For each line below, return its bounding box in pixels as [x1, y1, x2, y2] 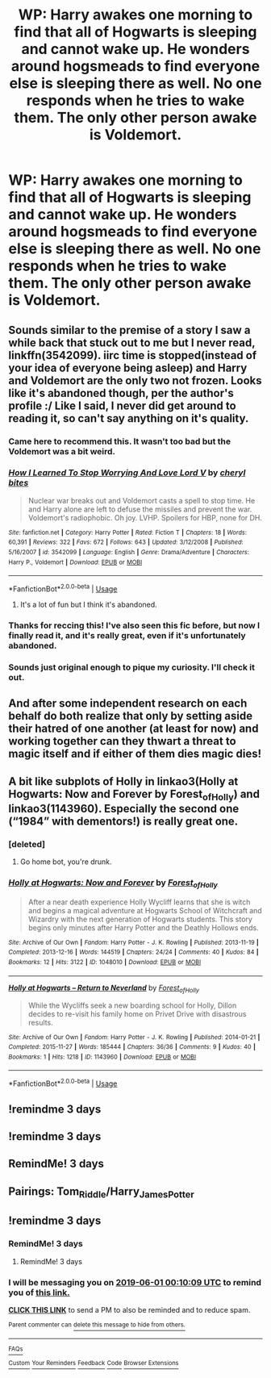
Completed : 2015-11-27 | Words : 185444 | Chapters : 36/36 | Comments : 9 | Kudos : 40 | [8, 1043, 256, 1051]
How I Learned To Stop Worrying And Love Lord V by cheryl [8, 467, 246, 478]
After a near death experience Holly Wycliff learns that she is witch [27, 897, 251, 907]
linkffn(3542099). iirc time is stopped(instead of [8, 349, 257, 362]
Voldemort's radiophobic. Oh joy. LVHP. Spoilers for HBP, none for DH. [27, 512, 263, 522]
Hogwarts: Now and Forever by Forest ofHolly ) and [8, 787, 261, 803]
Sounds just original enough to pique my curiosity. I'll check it [8, 662, 256, 673]
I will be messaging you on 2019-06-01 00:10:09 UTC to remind [8, 1276, 262, 1288]
